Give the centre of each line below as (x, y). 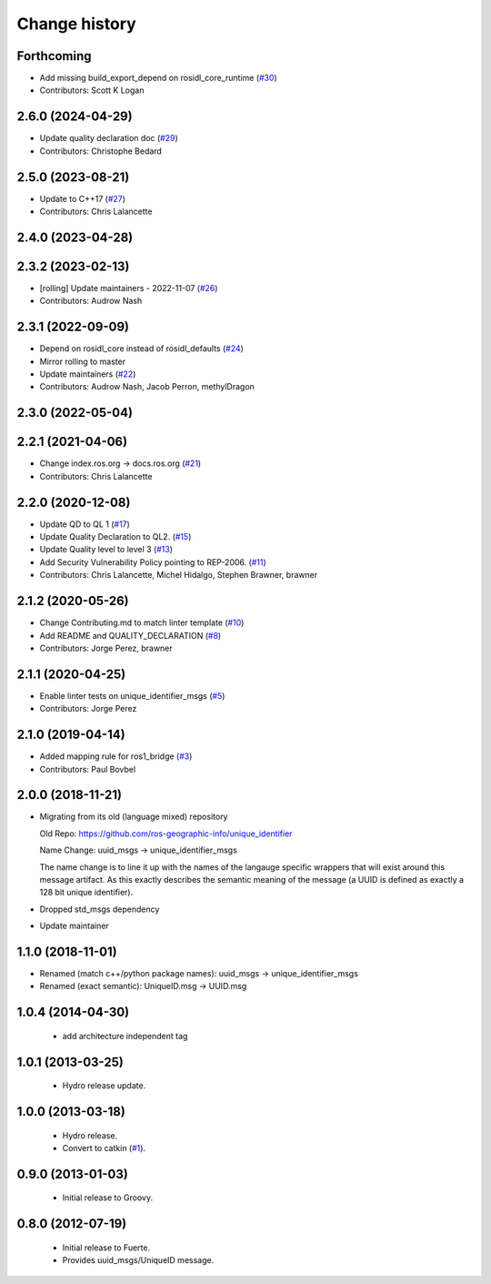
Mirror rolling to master (83, 361)
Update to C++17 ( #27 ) (83, 198)
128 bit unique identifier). (86, 893)
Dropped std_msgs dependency (100, 909)
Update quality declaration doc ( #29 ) (109, 138)
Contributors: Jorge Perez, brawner (106, 648)
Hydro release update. (104, 1086)
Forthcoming (54, 56)
